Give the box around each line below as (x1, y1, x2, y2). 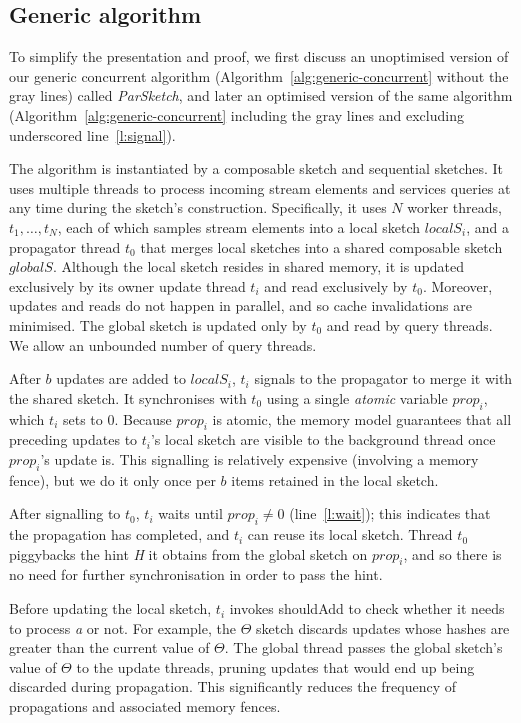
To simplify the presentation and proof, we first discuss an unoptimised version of (9, 46, 509, 67)
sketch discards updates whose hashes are (255, 617, 510, 638)
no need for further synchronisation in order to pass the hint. (9, 564, 383, 585)
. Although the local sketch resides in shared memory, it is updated (52, 256, 465, 277)
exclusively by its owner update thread (9, 275, 246, 296)
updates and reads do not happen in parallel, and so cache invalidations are (9, 295, 472, 316)
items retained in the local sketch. (231, 469, 439, 490)
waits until (158, 503, 223, 524)
